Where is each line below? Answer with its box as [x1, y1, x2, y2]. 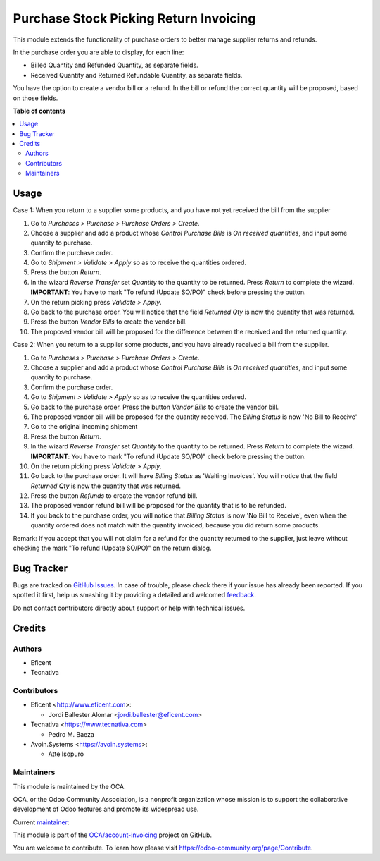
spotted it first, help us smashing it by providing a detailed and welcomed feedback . [13, 591, 257, 599]
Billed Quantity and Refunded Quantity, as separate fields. [30, 61, 198, 70]
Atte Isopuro [48, 750, 84, 758]
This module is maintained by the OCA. [13, 782, 126, 790]
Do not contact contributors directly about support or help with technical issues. [13, 604, 246, 612]
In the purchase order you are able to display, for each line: [13, 48, 184, 56]
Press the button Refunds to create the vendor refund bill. [30, 491, 198, 500]
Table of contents [13, 106, 66, 115]
